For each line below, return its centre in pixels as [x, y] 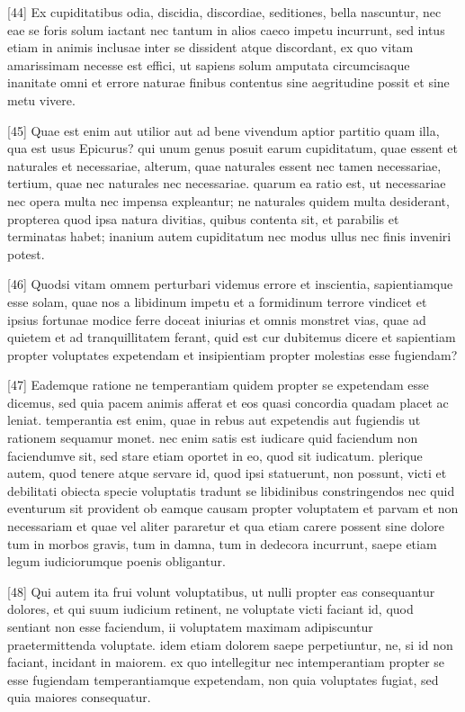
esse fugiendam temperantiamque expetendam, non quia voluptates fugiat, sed [223, 679]
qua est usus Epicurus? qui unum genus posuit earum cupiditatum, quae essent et [233, 148]
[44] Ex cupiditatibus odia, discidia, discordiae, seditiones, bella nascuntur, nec [224, 12]
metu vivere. [41, 99]
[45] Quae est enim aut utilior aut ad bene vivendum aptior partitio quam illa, [224, 130]
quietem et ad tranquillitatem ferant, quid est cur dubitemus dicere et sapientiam [232, 337]
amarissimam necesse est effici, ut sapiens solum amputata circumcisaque [209, 64]
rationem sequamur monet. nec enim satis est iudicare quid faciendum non [213, 438]
